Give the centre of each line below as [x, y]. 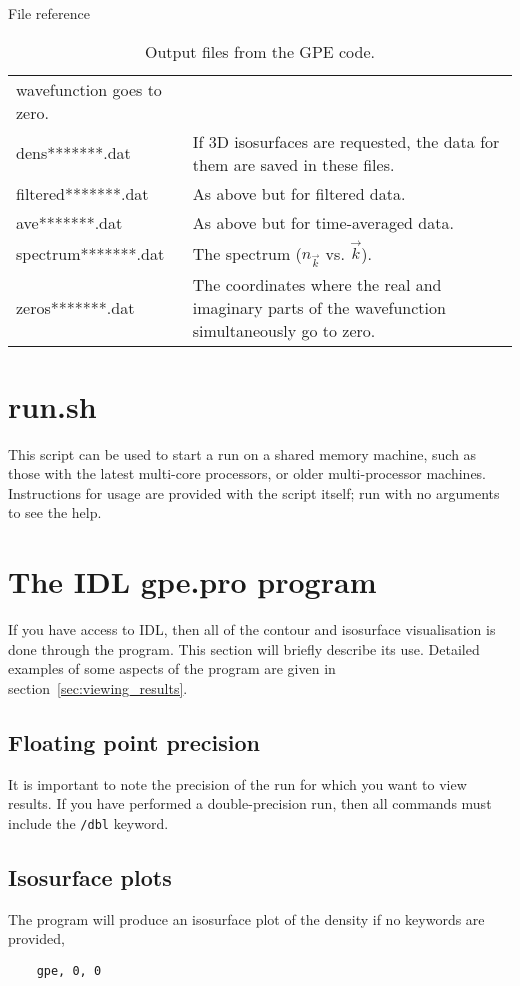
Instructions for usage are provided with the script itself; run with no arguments [254, 492]
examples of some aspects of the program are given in [172, 668]
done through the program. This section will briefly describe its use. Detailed [244, 648]
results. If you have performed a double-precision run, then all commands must [250, 803]
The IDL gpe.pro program [192, 581]
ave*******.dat [69, 222]
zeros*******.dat [75, 308]
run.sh [52, 405]
